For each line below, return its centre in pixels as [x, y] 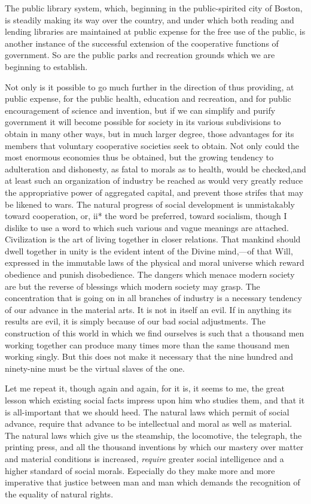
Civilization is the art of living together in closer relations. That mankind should [153, 239]
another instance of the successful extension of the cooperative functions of [142, 43]
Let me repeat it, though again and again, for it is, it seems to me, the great [145, 388]
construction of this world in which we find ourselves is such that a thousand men [155, 333]
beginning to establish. [46, 66]
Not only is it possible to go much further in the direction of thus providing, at [150, 86]
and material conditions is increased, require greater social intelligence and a [144, 458]
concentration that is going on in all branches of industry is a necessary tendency [153, 298]
